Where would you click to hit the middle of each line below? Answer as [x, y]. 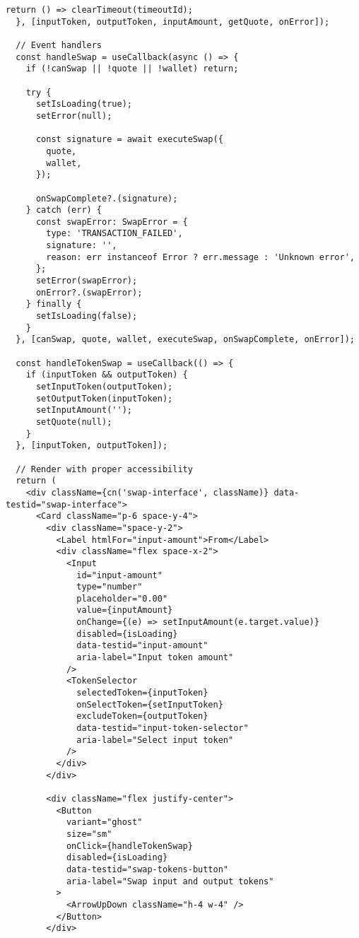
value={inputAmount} [125, 610]
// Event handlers [59, 45]
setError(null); [74, 116]
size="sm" [89, 834]
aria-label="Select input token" [155, 740]
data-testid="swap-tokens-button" [147, 869]
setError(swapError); [87, 281]
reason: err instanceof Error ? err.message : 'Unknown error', [200, 257]
